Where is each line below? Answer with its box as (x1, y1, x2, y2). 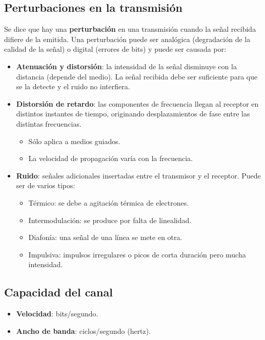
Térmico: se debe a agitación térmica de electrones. (28, 197, 189, 208)
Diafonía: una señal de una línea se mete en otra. (28, 232, 182, 243)
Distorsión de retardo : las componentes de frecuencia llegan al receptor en (16, 98, 259, 109)
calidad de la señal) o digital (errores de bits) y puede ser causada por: (4, 44, 227, 54)
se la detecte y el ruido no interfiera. (16, 81, 130, 92)
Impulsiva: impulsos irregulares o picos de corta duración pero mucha (28, 249, 246, 259)
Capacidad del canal (4, 284, 113, 300)
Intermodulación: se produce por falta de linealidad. (28, 214, 192, 225)
